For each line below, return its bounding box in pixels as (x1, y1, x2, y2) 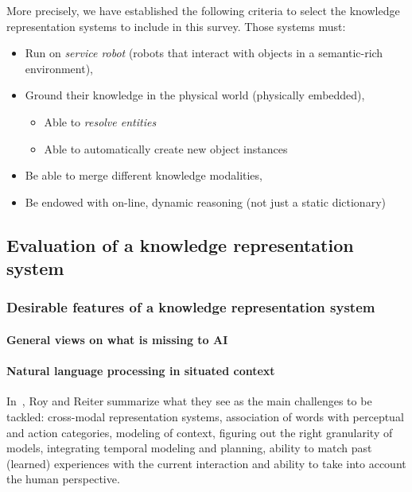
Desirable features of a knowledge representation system (6, 297, 375, 317)
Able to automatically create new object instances (44, 140, 288, 157)
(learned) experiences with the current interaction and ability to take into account (6, 455, 406, 471)
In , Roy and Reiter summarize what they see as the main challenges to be (6, 393, 372, 409)
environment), (25, 60, 94, 76)
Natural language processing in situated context (6, 362, 275, 379)
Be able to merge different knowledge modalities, (25, 167, 262, 184)
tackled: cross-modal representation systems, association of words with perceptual (6, 408, 404, 424)
